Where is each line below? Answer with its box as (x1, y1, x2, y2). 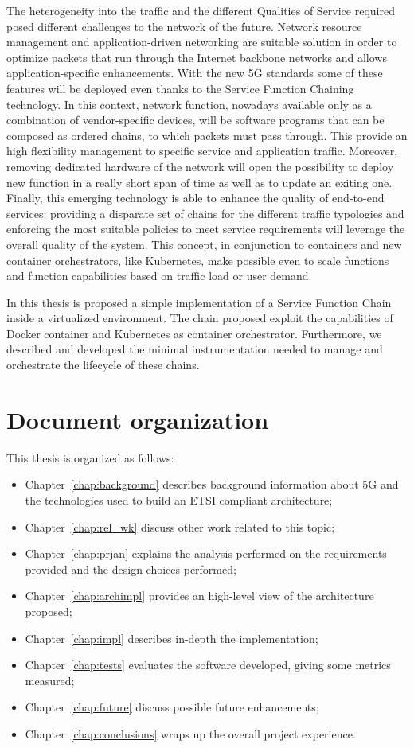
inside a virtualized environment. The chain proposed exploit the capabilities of (6, 310, 393, 326)
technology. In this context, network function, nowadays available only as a (6, 95, 372, 112)
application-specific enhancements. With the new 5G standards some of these (6, 64, 383, 81)
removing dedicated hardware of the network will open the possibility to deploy (6, 158, 394, 174)
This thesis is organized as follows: (6, 449, 174, 466)
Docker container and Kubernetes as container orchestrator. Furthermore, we (6, 325, 382, 341)
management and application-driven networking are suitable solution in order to (6, 33, 397, 50)
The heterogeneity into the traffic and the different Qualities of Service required (6, 2, 395, 18)
